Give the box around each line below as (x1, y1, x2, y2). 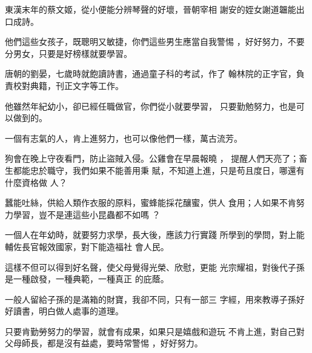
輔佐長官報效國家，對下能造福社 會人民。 (5, 240, 169, 252)
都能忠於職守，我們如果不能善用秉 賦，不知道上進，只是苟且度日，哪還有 (13, 163, 305, 176)
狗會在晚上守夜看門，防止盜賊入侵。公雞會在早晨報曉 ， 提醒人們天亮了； (5, 152, 299, 165)
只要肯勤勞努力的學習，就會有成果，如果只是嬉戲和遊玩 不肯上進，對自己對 (5, 325, 305, 337)
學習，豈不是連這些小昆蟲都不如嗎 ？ (13, 208, 161, 220)
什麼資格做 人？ (5, 176, 67, 188)
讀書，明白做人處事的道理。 (13, 305, 124, 317)
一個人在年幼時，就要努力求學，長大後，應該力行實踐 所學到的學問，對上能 (5, 228, 305, 241)
